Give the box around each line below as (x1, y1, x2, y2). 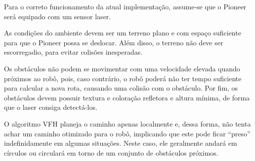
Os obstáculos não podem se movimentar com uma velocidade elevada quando (4, 63, 240, 73)
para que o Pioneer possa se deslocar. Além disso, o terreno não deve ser (4, 37, 223, 47)
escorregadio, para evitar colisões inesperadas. (4, 47, 143, 57)
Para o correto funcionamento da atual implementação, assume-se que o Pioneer (4, 1, 247, 11)
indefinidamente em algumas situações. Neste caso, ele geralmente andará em (4, 138, 237, 148)
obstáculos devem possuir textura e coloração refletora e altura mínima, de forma (4, 92, 250, 102)
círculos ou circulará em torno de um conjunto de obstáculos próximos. (4, 147, 218, 158)
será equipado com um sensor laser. (4, 11, 111, 21)
